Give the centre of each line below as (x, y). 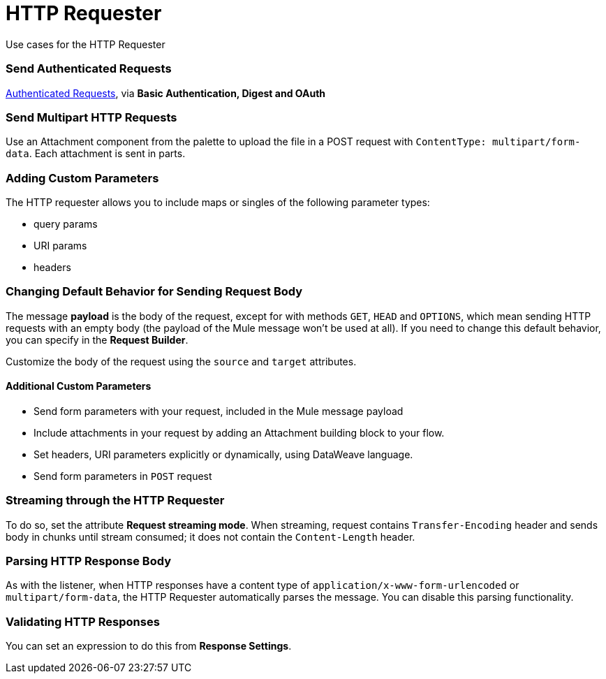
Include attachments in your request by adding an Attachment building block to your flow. (239, 432)
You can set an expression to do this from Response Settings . (149, 646)
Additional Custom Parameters (79, 386)
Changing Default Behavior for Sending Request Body (154, 292)
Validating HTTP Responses (83, 621)
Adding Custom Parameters (82, 178)
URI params (60, 246)
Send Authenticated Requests (89, 69)
